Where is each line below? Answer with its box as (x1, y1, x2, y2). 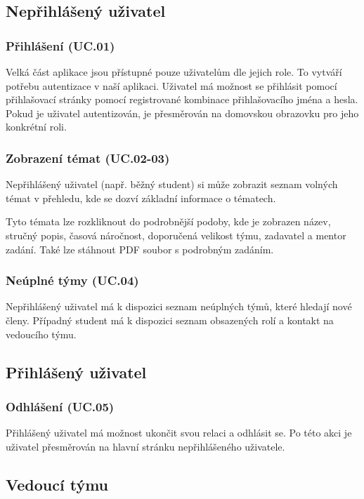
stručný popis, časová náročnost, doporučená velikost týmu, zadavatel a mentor (6, 227, 346, 242)
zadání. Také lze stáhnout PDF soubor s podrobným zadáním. (6, 241, 274, 256)
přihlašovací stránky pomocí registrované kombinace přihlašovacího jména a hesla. (6, 92, 358, 107)
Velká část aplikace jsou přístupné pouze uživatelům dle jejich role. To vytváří (6, 65, 342, 79)
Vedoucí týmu (6, 473, 109, 495)
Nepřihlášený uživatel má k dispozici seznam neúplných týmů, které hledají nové (6, 299, 352, 314)
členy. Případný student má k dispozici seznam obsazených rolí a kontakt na (6, 312, 334, 327)
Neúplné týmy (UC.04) (6, 272, 139, 289)
